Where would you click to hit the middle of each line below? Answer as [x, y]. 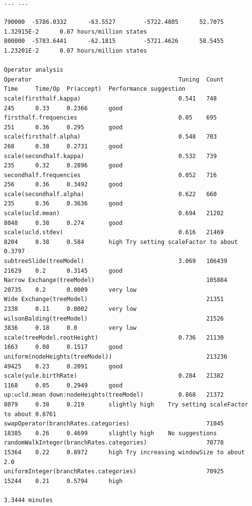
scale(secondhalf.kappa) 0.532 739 [110, 156]
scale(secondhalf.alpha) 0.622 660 [110, 194]
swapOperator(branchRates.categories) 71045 [114, 424]
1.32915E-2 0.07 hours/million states [76, 31]
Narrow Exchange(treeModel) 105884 [116, 280]
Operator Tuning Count [114, 79]
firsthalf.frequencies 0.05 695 [110, 118]
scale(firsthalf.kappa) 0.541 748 [110, 98]
